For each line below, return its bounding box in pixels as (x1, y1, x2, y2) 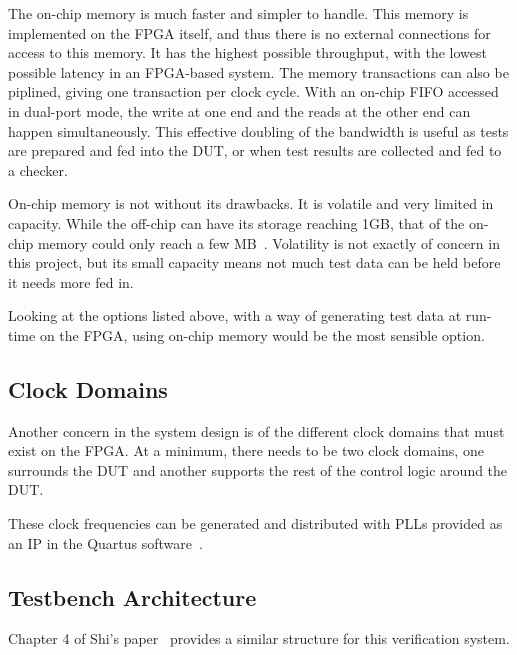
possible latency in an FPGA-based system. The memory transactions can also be (8, 61, 509, 82)
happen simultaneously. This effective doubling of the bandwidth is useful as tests (8, 120, 509, 141)
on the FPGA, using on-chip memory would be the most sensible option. (39, 324, 485, 345)
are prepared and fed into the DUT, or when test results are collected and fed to (8, 140, 502, 161)
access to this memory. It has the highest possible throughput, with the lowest (8, 42, 487, 63)
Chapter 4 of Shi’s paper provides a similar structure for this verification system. (8, 628, 510, 649)
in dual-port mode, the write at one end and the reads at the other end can (8, 100, 471, 121)
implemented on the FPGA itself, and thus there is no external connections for (8, 22, 491, 43)
